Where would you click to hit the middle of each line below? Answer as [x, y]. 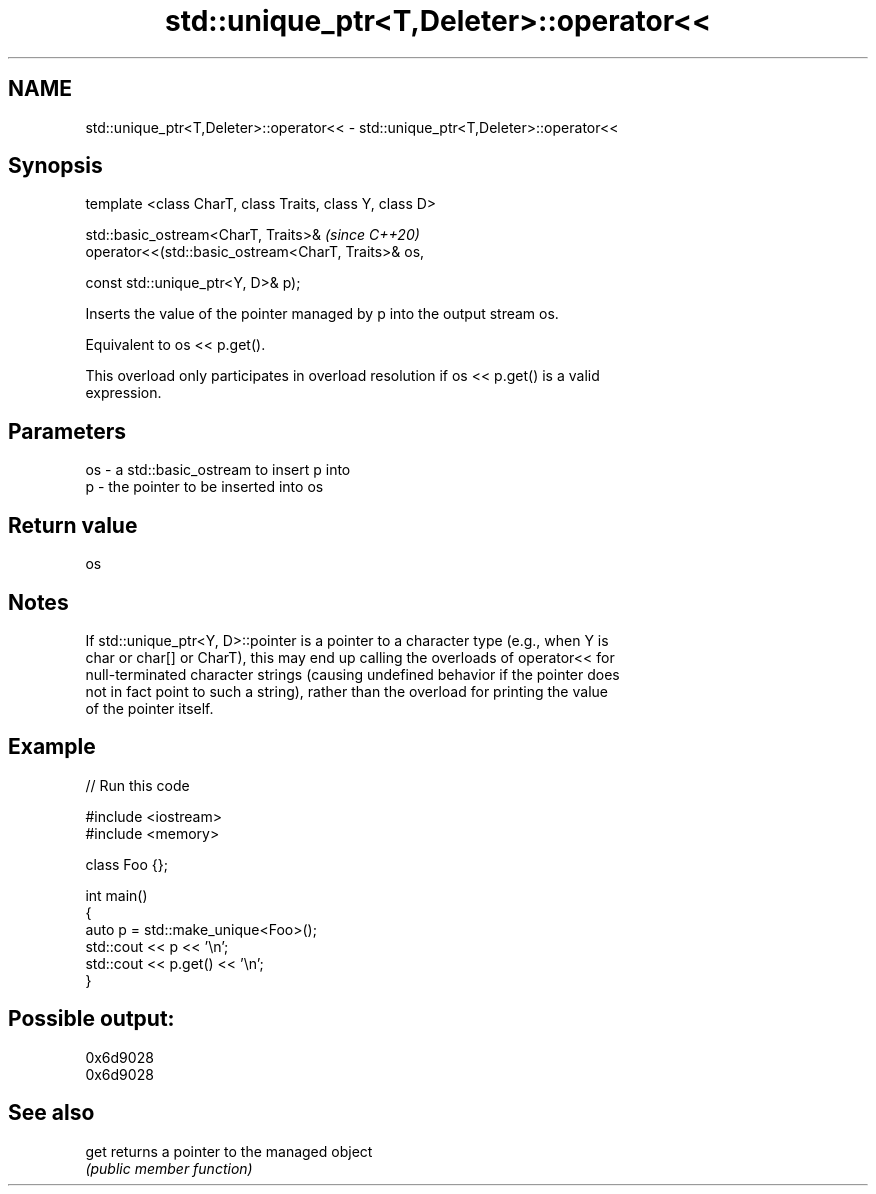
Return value [73, 525]
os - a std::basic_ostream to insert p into [218, 470]
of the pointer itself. [149, 708]
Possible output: [91, 1019]
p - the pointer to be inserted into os [204, 487]
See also [51, 1113]
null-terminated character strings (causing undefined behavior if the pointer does [352, 674]
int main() [116, 895]
